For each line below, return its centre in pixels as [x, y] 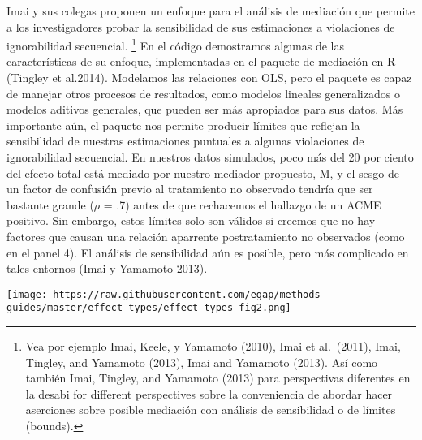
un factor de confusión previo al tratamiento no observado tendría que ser [190, 189]
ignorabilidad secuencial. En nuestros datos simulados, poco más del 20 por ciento [210, 157]
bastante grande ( [50, 204]
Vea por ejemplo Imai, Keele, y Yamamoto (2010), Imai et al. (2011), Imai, [213, 346]
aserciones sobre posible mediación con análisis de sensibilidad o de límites [211, 410]
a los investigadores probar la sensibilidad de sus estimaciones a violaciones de [201, 26]
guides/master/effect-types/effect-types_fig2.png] [149, 308]
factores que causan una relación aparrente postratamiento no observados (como [206, 236]
